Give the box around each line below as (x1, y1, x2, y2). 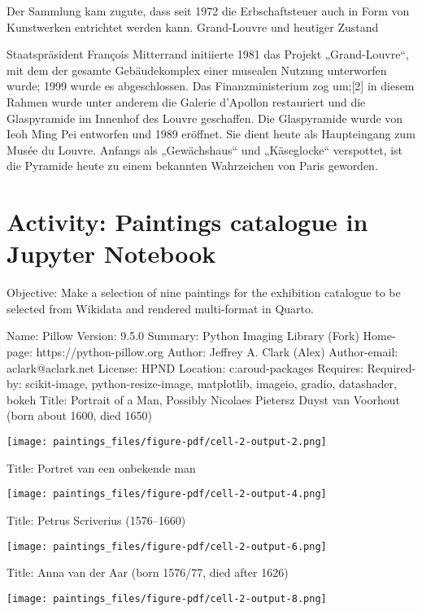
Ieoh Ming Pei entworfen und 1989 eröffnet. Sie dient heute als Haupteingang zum (7, 125, 415, 142)
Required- (367, 359, 416, 376)
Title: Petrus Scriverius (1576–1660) (7, 511, 186, 528)
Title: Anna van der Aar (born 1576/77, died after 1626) (7, 564, 289, 581)
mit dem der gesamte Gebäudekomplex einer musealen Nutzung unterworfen (7, 61, 387, 78)
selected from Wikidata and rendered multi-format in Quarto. (7, 299, 314, 316)
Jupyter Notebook (7, 237, 216, 270)
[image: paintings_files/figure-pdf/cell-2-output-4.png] (7, 488, 327, 500)
